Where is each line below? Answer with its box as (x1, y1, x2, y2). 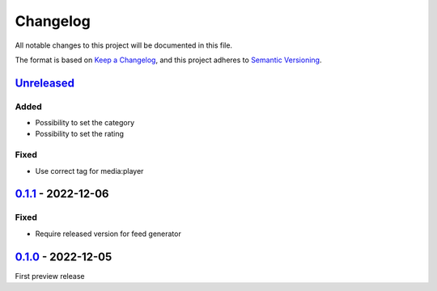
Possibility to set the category (35, 118, 135, 128)
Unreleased (15, 76, 75, 90)
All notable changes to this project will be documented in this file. (15, 40, 233, 50)
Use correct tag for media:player (35, 166, 144, 175)
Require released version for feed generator (35, 229, 181, 238)
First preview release (15, 271, 85, 280)
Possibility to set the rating (35, 129, 125, 139)
